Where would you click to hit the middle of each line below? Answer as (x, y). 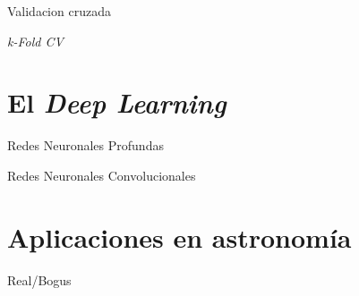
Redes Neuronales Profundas (85, 145)
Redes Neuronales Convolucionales (102, 175)
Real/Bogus (39, 279)
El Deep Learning (117, 103)
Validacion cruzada (59, 11)
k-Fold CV (35, 41)
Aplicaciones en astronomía (179, 237)
